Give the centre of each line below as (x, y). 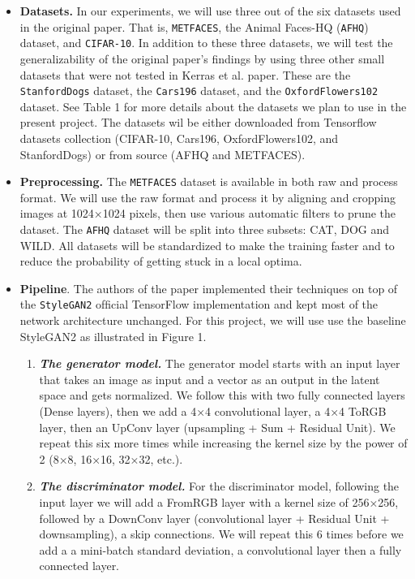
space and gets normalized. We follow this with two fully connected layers (222, 395)
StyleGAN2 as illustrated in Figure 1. (113, 336)
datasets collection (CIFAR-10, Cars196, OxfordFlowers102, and (179, 138)
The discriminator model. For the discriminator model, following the (219, 486)
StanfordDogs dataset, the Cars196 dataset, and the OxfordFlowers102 (199, 91)
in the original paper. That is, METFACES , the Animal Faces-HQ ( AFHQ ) (194, 26)
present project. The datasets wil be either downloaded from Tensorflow (198, 122)
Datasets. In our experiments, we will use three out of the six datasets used (210, 11)
